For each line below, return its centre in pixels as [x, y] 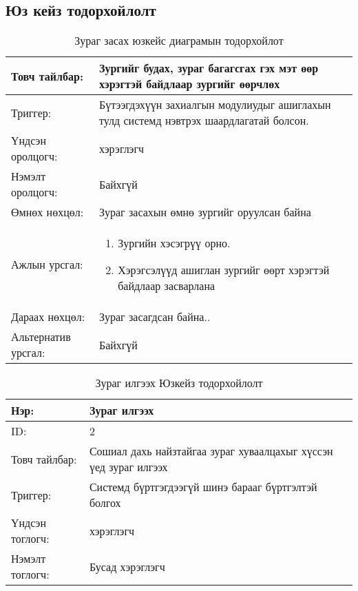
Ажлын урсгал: [47, 265]
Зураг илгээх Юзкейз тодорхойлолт [179, 383]
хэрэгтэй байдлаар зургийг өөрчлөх [189, 84]
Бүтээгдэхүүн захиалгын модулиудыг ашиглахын [215, 105]
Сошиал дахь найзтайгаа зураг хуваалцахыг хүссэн [211, 451]
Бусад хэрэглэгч [127, 566]
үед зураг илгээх [128, 467]
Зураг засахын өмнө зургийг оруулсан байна [205, 212]
